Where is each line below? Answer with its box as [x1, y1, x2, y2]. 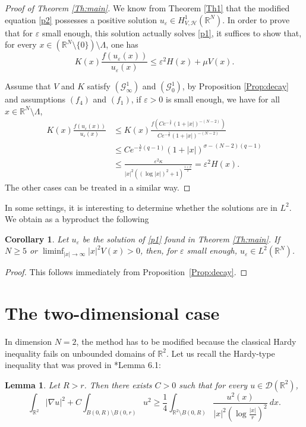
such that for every [179, 378, 248, 391]
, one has [106, 38, 138, 51]
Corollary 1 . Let [5, 232, 69, 245]
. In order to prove [222, 13, 290, 26]
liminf [42, 247, 64, 256]
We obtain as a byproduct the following [5, 213, 149, 225]
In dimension [5, 335, 52, 348]
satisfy [87, 80, 111, 92]
